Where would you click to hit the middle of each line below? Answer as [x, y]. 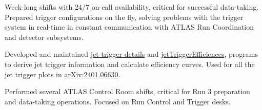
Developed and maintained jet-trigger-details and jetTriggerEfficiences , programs [132, 54]
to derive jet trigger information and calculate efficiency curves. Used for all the [130, 64]
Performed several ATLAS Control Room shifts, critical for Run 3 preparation [127, 91]
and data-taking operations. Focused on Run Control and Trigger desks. [118, 101]
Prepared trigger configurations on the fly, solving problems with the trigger [124, 17]
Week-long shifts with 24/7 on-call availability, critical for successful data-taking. [132, 7]
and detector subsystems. [44, 37]
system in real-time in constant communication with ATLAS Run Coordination [129, 27]
